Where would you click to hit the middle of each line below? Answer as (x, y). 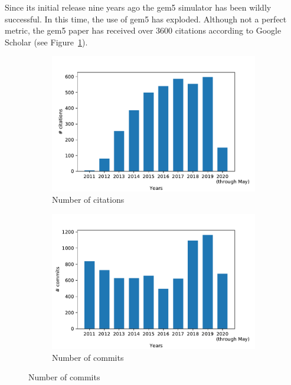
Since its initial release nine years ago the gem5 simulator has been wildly (138, 7)
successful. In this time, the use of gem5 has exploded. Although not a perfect (146, 19)
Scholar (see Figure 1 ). (46, 42)
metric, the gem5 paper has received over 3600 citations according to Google (143, 30)
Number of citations (88, 200)
